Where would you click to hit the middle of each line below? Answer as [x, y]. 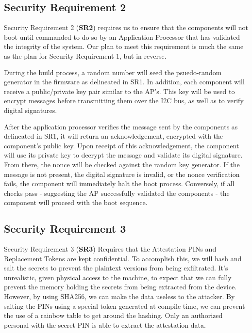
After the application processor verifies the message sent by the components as [121, 126]
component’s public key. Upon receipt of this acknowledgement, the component [122, 145]
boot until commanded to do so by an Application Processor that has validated [122, 37]
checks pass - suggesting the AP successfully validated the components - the [117, 193]
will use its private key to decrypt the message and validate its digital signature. [123, 155]
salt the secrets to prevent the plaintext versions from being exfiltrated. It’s [116, 268]
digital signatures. [31, 110]
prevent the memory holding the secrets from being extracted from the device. [120, 287]
